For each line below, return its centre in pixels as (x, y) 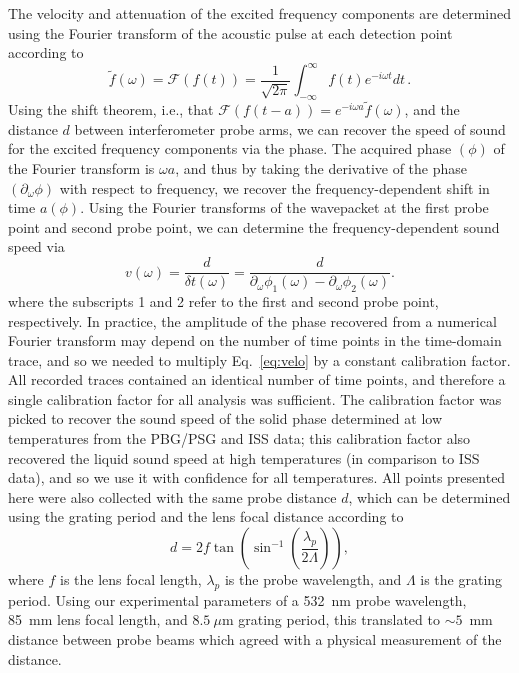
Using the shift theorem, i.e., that (111, 109)
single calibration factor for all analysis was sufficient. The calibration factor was (255, 398)
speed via (36, 246)
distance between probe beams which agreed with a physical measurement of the (255, 639)
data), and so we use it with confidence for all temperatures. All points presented (257, 477)
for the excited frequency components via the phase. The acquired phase (230, 148)
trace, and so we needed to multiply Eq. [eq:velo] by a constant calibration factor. (259, 359)
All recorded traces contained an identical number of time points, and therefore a (257, 379)
